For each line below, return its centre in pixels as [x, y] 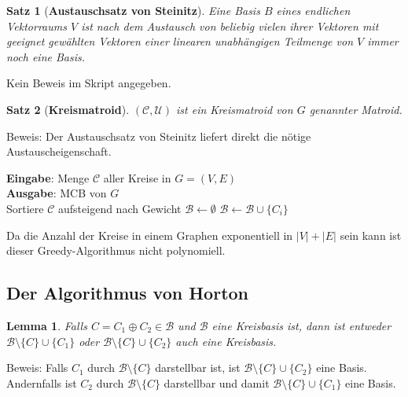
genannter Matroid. [356, 109]
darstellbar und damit [217, 382]
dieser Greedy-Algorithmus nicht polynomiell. [116, 250]
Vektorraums [37, 26]
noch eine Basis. [46, 56]
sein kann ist [371, 235]
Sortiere [25, 208]
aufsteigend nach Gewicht [120, 208]
